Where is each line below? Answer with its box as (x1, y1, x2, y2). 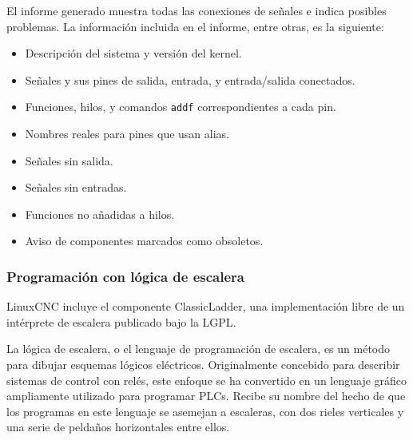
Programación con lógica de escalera (6, 266, 244, 286)
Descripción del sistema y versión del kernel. (25, 45, 242, 61)
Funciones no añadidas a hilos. (25, 205, 175, 222)
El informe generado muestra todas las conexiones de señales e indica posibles (6, 2, 387, 18)
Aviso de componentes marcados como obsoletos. (25, 232, 264, 249)
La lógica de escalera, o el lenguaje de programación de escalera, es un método (6, 340, 391, 357)
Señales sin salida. (25, 152, 113, 168)
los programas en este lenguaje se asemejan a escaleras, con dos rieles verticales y (6, 402, 404, 419)
